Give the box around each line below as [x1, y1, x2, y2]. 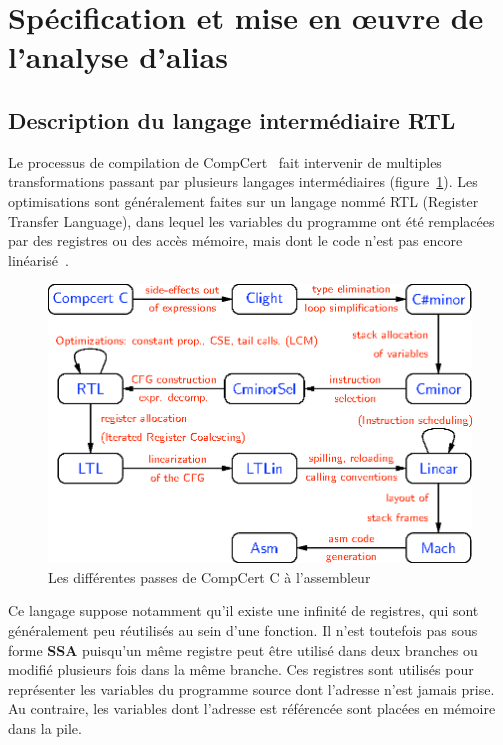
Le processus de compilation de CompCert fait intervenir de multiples [8, 151, 442, 172]
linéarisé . [8, 249, 69, 270]
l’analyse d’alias [8, 36, 228, 77]
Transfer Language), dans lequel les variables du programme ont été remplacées [8, 210, 495, 231]
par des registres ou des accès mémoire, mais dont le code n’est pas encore [8, 230, 463, 251]
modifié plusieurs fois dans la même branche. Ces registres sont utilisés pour [8, 659, 474, 680]
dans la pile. [8, 717, 82, 738]
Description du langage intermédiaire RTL [8, 104, 456, 135]
